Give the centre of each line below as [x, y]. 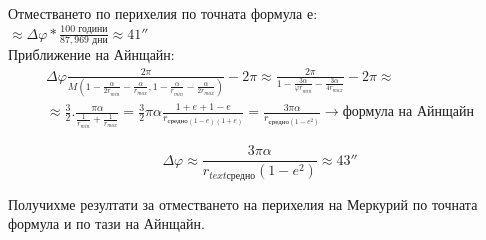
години [93, 29]
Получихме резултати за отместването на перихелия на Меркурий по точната [243, 203]
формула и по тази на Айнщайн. [106, 223]
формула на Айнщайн [408, 112]
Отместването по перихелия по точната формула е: [163, 13]
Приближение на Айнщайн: [91, 54]
